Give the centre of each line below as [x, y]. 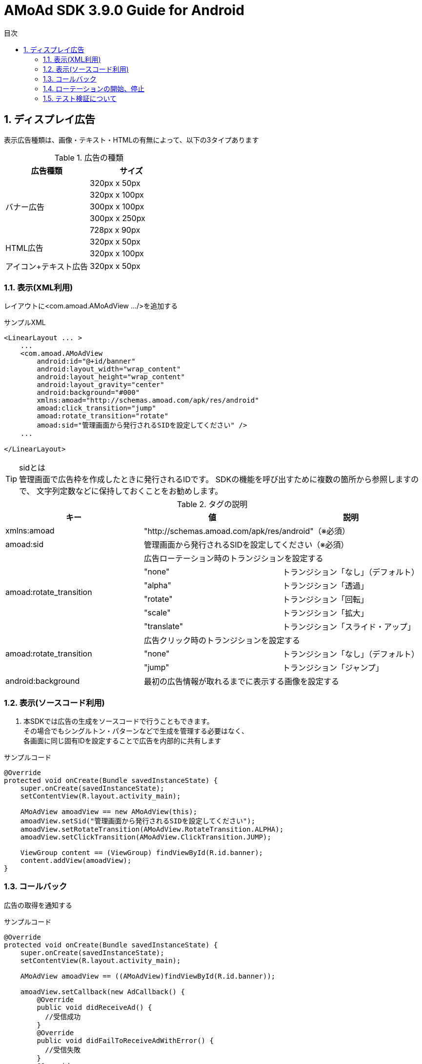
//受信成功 [63, 1016]
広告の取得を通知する [38, 905]
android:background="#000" [88, 393]
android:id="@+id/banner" [86, 361]
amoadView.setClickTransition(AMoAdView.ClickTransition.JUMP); [146, 837]
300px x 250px [118, 218]
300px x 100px [117, 206]
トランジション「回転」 [326, 600]
